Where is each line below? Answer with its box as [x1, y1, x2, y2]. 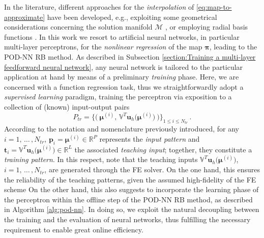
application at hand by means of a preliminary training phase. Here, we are [4, 71, 239, 82]
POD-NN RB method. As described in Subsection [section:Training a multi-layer [4, 51, 256, 62]
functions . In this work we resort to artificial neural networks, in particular [4, 31, 240, 42]
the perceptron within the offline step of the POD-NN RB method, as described [4, 194, 253, 204]
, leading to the [209, 41, 257, 52]
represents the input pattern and [99, 134, 200, 144]
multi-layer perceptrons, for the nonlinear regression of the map [4, 41, 202, 52]
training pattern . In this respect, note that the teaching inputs [4, 154, 198, 165]
